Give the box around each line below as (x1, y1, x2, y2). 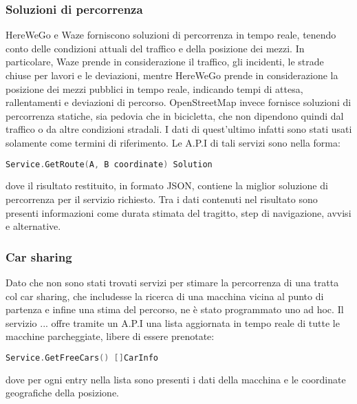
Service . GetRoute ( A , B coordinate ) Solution (6, 159, 213, 169)
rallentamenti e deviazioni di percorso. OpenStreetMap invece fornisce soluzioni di (6, 95, 351, 109)
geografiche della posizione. (6, 385, 120, 400)
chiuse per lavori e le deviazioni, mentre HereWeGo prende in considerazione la (6, 68, 338, 82)
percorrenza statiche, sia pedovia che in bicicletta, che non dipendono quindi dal (6, 108, 344, 123)
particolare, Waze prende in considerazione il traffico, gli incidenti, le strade (6, 54, 324, 69)
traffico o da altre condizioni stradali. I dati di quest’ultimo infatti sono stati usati (6, 122, 352, 136)
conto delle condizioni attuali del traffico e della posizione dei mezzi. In (6, 41, 305, 55)
